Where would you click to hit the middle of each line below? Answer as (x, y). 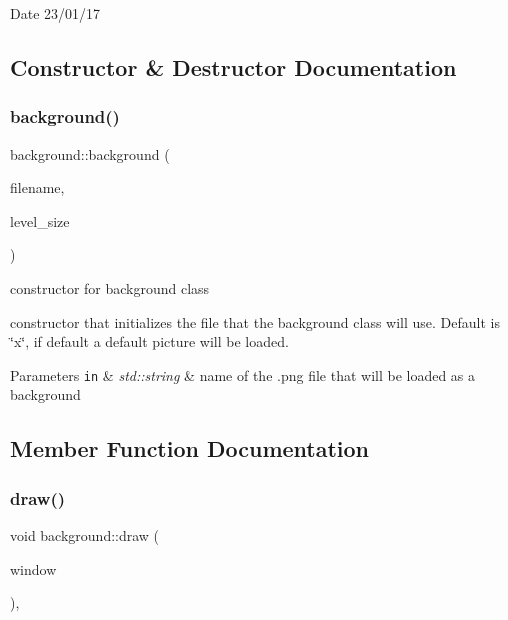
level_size (40, 220)
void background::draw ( (85, 535)
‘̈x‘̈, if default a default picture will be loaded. (149, 341)
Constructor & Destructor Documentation (233, 66)
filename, (37, 187)
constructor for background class (110, 287)
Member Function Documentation (190, 448)
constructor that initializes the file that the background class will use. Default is (255, 321)
